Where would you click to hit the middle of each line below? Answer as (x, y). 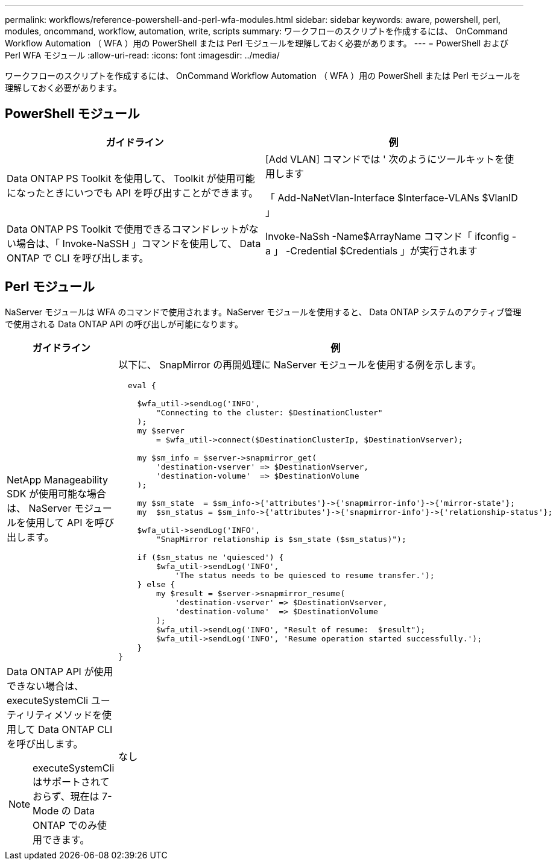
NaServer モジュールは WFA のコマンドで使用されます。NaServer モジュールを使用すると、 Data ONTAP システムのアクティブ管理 (263, 312)
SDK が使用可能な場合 (57, 494)
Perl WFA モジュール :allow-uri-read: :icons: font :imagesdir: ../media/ (142, 55)
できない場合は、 (46, 686)
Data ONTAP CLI (75, 729)
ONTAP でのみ (65, 825)
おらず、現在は (66, 796)
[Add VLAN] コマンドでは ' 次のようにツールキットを (385, 159)
